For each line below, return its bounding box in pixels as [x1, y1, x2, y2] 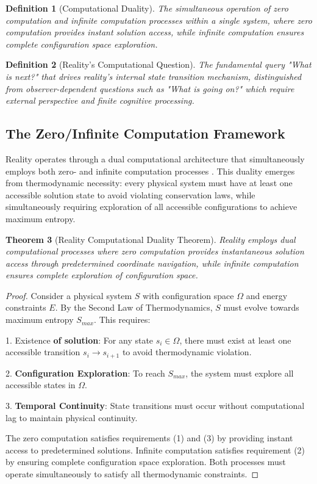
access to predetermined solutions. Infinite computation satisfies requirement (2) [5, 443, 305, 456]
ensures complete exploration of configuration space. [5, 269, 198, 281]
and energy [246, 289, 288, 302]
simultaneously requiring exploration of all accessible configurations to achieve [5, 200, 297, 213]
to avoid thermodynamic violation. [122, 345, 252, 358]
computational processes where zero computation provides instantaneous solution [5, 245, 304, 258]
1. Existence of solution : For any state [5, 333, 154, 346]
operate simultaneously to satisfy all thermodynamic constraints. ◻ [5, 467, 259, 480]
